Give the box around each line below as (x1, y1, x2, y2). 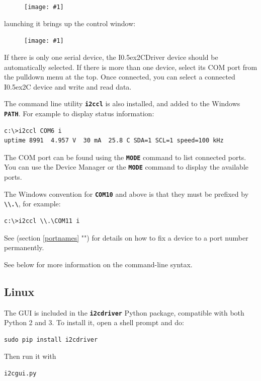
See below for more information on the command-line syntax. (4, 259, 193, 269)
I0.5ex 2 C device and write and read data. (4, 81, 132, 92)
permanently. (4, 242, 44, 253)
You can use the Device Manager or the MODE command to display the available (4, 162, 248, 172)
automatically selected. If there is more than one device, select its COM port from (4, 61, 257, 72)
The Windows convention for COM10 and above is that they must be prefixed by (4, 188, 249, 199)
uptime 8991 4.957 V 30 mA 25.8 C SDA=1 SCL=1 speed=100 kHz (4, 137, 224, 144)
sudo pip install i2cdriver (4, 336, 98, 343)
